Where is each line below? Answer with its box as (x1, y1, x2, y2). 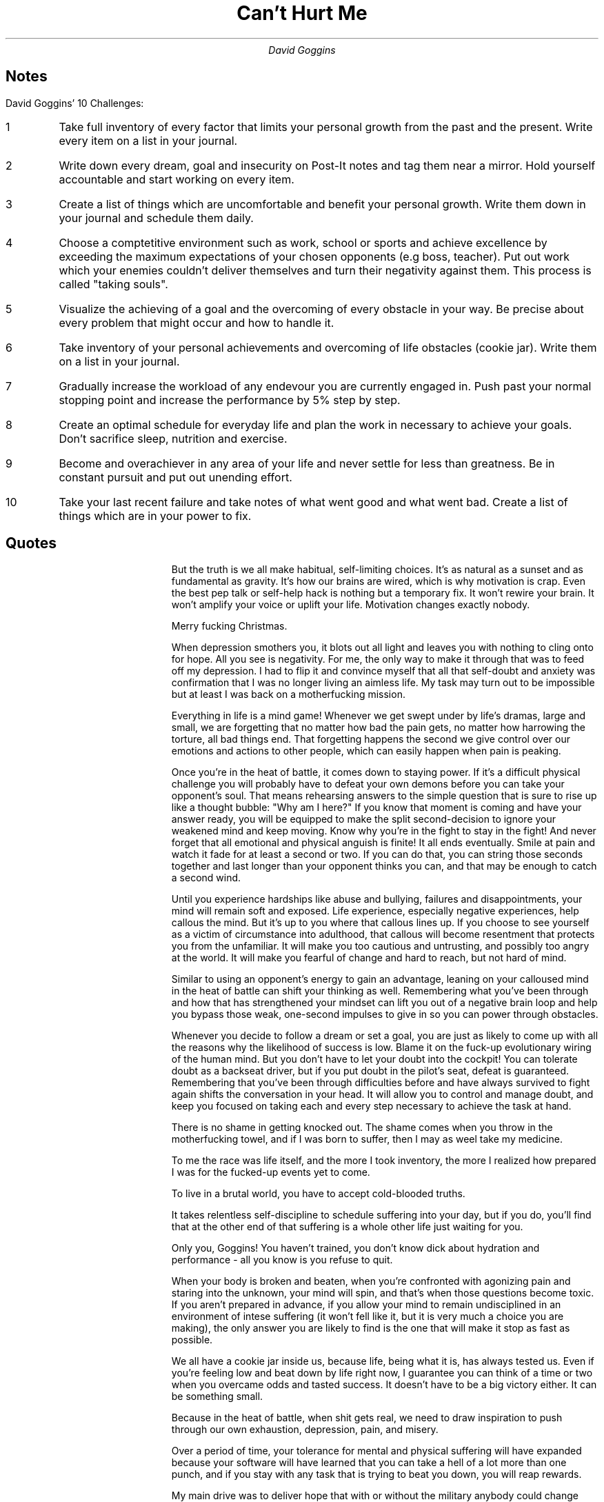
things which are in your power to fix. (59, 508, 252, 523)
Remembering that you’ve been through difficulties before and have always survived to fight (171, 1077, 590, 1089)
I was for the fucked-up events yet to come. (171, 1166, 370, 1179)
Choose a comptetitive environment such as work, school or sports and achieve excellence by (59, 235, 547, 250)
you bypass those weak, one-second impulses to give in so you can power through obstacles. (171, 1008, 598, 1021)
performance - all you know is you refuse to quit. (171, 1254, 393, 1266)
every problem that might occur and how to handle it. (59, 315, 334, 330)
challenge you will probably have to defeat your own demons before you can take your (171, 778, 565, 790)
